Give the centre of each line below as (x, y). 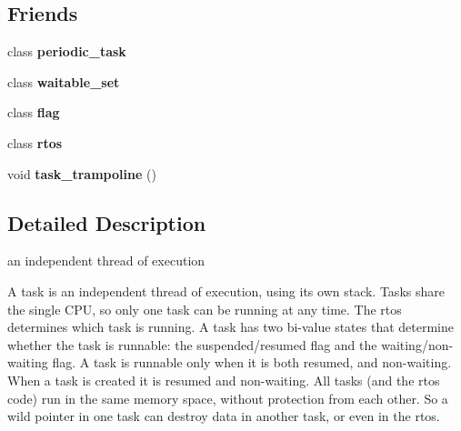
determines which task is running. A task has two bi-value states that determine (231, 327)
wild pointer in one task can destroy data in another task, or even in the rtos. (224, 416)
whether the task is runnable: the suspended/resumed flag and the (192, 344)
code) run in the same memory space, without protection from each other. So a (228, 398)
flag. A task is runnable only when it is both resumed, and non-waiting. (252, 362)
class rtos (35, 142)
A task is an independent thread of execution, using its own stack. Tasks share (226, 291)
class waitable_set (64, 81)
